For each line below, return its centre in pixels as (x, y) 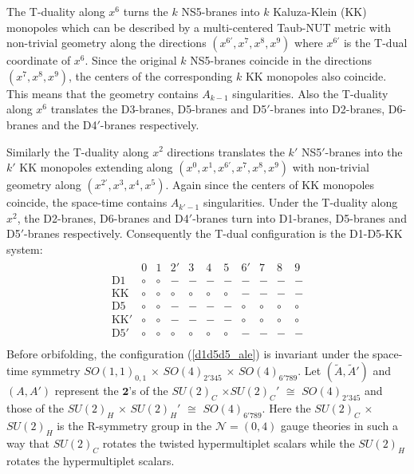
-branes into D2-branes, (327, 109)
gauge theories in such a (339, 425)
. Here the (286, 408)
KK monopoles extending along (96, 167)
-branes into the (364, 151)
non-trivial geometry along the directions (106, 43)
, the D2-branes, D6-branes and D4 (103, 217)
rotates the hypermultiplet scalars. (91, 460)
